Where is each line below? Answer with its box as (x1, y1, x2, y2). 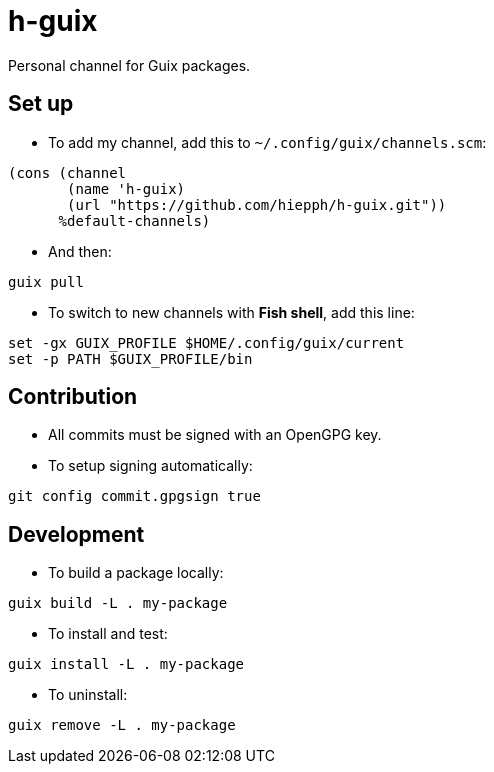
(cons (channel (8, 164, 127, 181)
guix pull (8, 273, 84, 290)
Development (8, 521, 145, 547)
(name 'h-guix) (67, 180, 186, 197)
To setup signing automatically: (48, 457, 253, 475)
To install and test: (48, 625, 168, 643)
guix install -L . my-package (8, 656, 245, 673)
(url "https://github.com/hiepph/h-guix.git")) (67, 196, 447, 213)
